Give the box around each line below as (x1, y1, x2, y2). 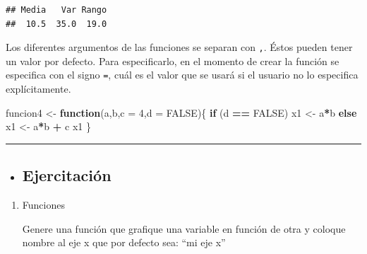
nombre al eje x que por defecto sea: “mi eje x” (22, 235, 226, 250)
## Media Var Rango (6, 5, 107, 15)
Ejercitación (22, 164, 112, 186)
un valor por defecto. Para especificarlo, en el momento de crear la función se (6, 53, 339, 68)
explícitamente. (6, 81, 71, 96)
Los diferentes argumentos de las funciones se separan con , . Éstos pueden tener (6, 40, 353, 54)
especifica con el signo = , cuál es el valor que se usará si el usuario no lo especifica (6, 67, 359, 82)
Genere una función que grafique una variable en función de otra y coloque (22, 221, 346, 236)
